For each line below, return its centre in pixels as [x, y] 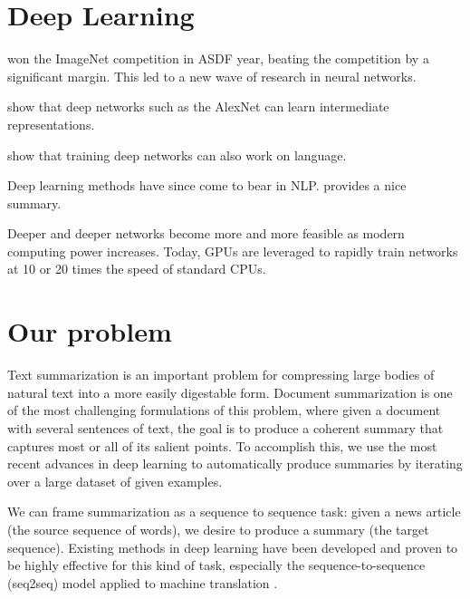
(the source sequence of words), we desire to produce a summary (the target [218, 529]
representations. [51, 124]
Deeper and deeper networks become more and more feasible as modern [206, 233]
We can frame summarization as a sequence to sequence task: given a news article [234, 512]
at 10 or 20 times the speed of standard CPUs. [137, 269]
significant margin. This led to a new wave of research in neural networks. [212, 76]
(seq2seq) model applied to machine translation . [143, 582]
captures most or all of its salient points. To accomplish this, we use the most [222, 445]
